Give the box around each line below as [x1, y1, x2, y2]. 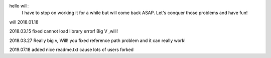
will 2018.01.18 [9, 19, 39, 25]
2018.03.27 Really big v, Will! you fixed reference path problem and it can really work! [9, 37, 186, 43]
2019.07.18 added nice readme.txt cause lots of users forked [9, 46, 134, 52]
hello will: [9, 3, 29, 8]
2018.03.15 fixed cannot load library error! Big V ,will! [9, 28, 118, 34]
